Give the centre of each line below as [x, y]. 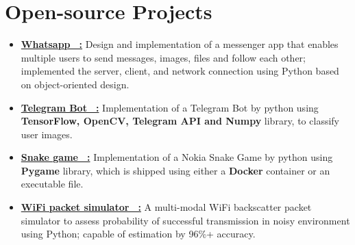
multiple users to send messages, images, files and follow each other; [163, 57]
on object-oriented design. [75, 84]
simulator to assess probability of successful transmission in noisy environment [185, 220]
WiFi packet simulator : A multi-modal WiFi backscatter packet [166, 207]
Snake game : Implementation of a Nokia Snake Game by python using [177, 157]
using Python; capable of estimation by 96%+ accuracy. [138, 234]
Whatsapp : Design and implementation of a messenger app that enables [180, 44]
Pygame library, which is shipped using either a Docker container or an [175, 170]
